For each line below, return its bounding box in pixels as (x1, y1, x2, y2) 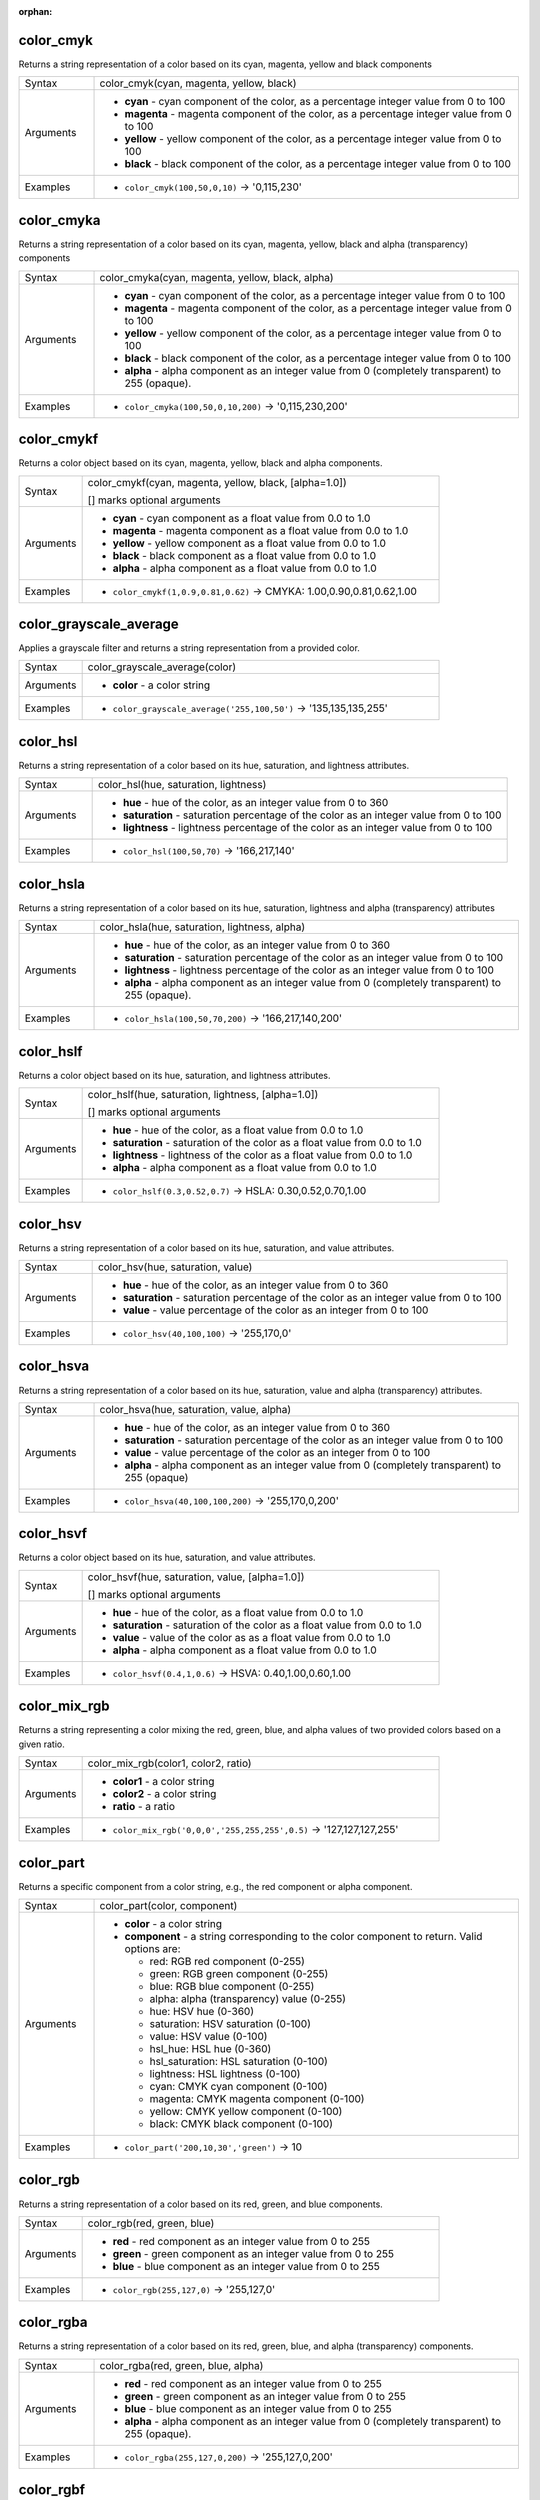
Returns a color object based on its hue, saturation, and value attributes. (18, 1551, 316, 1564)
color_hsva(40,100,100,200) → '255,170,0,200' (124, 1493, 339, 1507)
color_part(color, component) (99, 1899, 238, 1913)
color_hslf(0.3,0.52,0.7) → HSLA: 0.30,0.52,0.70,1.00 (112, 1184, 367, 1198)
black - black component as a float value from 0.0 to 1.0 (112, 548, 377, 562)
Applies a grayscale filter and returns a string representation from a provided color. (18, 642, 360, 654)
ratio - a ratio (112, 1800, 175, 1814)
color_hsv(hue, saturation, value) (97, 1260, 253, 1274)
